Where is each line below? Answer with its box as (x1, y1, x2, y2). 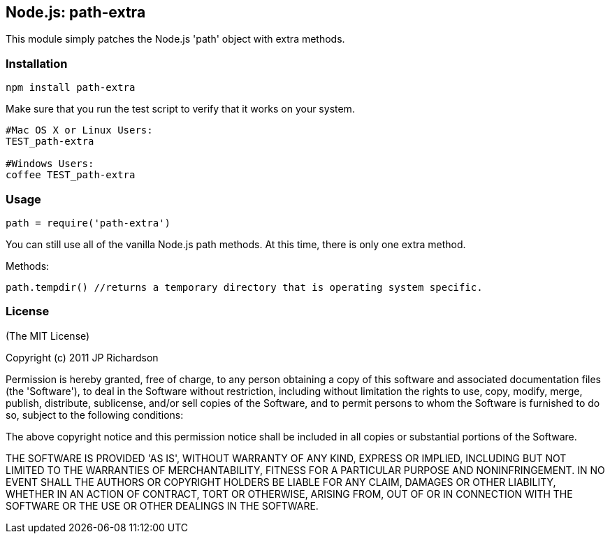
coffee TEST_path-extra (6, 169, 136, 181)
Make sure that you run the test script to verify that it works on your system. (6, 103, 355, 115)
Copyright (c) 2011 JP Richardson (6, 351, 159, 364)
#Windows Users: (6, 158, 94, 170)
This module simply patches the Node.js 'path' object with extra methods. (6, 33, 345, 45)
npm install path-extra (6, 82, 136, 94)
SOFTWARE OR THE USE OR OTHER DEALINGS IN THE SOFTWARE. (6, 499, 319, 512)
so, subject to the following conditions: (6, 408, 184, 421)
